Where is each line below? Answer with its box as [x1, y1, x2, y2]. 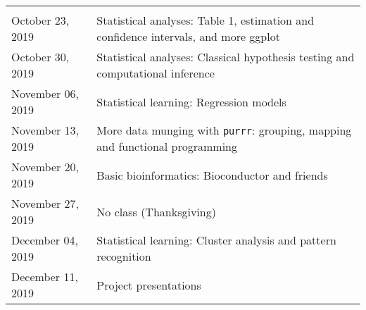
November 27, [11, 195, 80, 211]
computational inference [96, 65, 215, 81]
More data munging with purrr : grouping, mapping [96, 122, 352, 138]
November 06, [11, 85, 80, 101]
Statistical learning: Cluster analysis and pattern [96, 232, 336, 248]
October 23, [11, 12, 70, 28]
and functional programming [96, 138, 238, 154]
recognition [96, 248, 151, 264]
